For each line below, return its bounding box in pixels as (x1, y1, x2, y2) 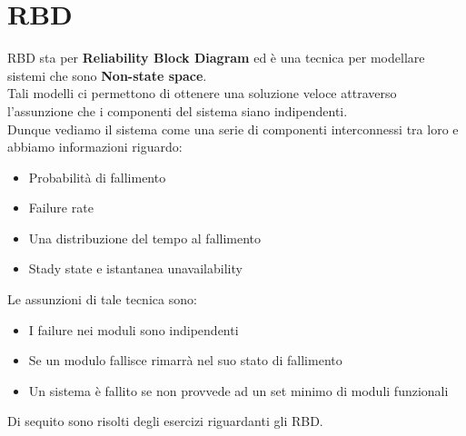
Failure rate (28, 198, 94, 217)
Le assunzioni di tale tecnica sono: (7, 290, 197, 309)
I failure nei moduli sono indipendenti (28, 320, 239, 339)
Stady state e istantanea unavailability (28, 259, 243, 278)
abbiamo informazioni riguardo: (7, 137, 183, 156)
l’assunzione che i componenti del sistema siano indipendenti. (7, 101, 348, 120)
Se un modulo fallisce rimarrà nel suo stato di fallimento (28, 351, 342, 370)
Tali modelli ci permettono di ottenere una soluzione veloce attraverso (7, 84, 397, 103)
